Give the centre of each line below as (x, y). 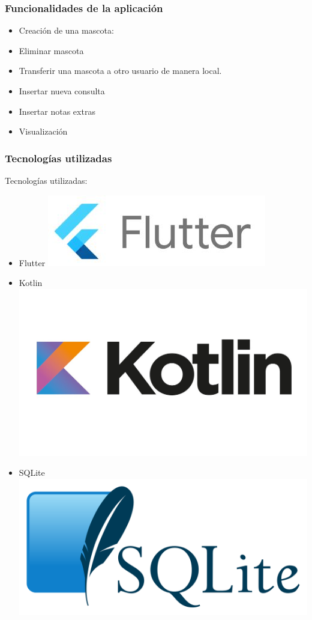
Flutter (32, 262)
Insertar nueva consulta (62, 91)
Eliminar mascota (51, 50)
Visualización (43, 131)
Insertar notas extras (57, 111)
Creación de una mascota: (66, 30)
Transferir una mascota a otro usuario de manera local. (120, 71)
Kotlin (31, 283)
